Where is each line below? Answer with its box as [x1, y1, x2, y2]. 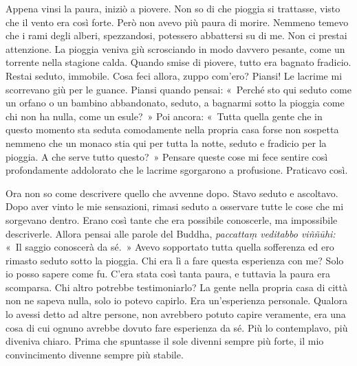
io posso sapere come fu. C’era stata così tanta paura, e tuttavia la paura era [6, 266, 330, 281]
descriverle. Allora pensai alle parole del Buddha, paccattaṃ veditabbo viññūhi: [6, 226, 336, 240]
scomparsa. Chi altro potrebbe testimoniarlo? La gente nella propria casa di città [6, 279, 347, 294]
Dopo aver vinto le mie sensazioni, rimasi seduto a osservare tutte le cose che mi [6, 199, 344, 214]
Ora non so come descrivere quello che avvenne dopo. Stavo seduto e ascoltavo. [6, 185, 338, 200]
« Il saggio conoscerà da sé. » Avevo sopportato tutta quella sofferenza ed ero [6, 240, 334, 254]
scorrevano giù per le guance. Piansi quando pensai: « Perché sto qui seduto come [6, 82, 351, 96]
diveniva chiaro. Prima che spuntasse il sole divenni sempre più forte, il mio [6, 334, 324, 348]
